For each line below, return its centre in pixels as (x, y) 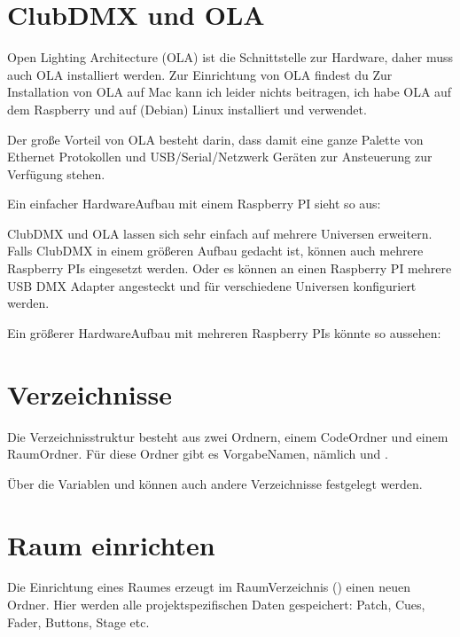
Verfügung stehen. (56, 173)
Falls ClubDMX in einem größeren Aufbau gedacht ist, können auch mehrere (215, 251)
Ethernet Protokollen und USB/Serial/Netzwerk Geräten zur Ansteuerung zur (220, 157)
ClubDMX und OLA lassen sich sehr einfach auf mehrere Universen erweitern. (220, 233)
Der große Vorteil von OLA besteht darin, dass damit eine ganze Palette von (215, 139)
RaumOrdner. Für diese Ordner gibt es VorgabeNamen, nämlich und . (198, 454)
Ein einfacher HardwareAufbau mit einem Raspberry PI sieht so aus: (194, 204)
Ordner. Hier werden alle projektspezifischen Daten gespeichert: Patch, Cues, (216, 605)
